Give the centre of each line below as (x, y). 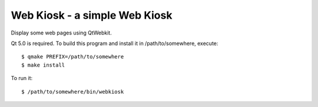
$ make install (43, 65)
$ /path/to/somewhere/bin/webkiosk (73, 92)
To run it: (22, 78)
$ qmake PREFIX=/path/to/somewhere (73, 57)
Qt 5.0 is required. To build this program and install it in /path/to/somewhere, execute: (115, 43)
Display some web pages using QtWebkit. (61, 33)
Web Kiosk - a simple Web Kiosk (92, 15)
